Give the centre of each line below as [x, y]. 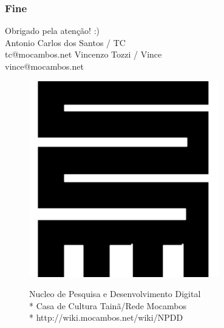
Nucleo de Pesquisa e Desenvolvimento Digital [115, 294]
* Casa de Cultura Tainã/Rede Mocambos [108, 305]
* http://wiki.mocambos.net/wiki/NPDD [106, 317]
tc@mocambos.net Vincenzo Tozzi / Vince [83, 54]
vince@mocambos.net [44, 66]
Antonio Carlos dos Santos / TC [65, 42]
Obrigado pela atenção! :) [53, 31]
